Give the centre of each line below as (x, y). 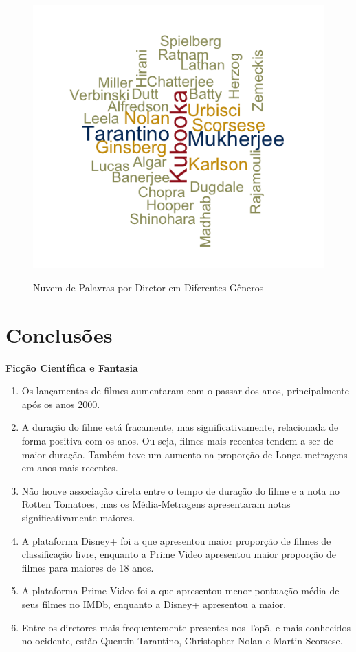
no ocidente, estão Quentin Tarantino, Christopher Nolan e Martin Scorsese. (182, 641)
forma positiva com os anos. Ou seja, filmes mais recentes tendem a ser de (177, 441)
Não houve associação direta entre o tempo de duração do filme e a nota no (181, 490)
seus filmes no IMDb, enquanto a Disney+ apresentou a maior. (154, 604)
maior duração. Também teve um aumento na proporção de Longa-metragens (185, 454)
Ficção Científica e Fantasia (72, 367)
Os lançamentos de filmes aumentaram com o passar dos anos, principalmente (186, 391)
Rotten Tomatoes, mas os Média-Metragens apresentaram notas (156, 504)
